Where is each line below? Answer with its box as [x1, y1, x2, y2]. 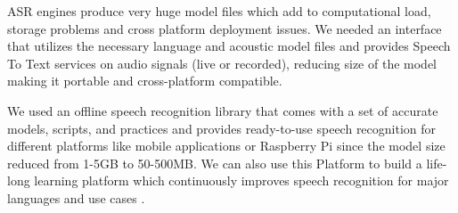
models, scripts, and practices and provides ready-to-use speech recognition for [7, 119, 437, 137]
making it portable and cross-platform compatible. [7, 71, 282, 90]
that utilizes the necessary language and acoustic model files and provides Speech [7, 37, 451, 55]
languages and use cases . [7, 188, 145, 207]
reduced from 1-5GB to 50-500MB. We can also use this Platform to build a [7, 153, 422, 172]
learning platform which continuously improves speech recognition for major [34, 171, 449, 190]
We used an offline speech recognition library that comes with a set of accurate [7, 101, 438, 119]
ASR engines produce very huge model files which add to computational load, [7, 2, 431, 20]
